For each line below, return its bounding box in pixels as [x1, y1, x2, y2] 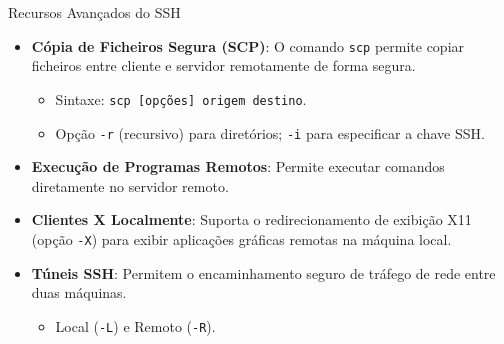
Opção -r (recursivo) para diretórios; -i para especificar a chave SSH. [55, 122, 485, 143]
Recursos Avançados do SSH [8, 2, 181, 22]
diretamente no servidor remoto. [31, 175, 229, 196]
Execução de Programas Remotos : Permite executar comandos [31, 156, 445, 177]
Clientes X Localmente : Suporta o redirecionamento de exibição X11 [31, 209, 472, 230]
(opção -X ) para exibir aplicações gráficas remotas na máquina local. [31, 228, 452, 249]
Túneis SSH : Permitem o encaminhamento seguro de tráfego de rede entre [31, 262, 496, 283]
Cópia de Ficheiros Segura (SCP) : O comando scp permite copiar [31, 35, 465, 56]
